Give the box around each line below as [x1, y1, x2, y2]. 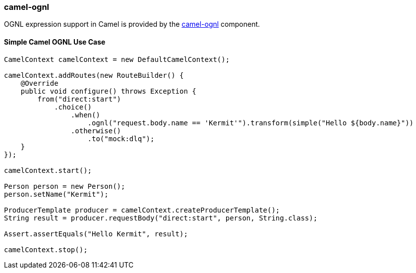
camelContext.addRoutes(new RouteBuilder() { [4, 71, 184, 79]
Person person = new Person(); [4, 182, 125, 190]
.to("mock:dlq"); [87, 134, 155, 143]
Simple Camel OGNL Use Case [4, 37, 106, 46]
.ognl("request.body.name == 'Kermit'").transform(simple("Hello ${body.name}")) [87, 118, 414, 127]
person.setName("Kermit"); [4, 190, 109, 198]
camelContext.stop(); [4, 245, 88, 254]
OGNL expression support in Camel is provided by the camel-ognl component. [4, 20, 260, 29]
